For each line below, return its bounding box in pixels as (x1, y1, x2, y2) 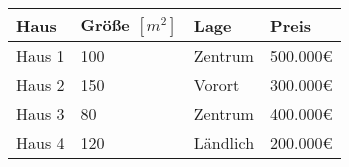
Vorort (193, 73, 240, 96)
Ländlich (193, 131, 255, 154)
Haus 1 (16, 44, 65, 67)
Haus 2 (16, 73, 65, 96)
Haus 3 (16, 102, 65, 125)
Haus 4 (16, 131, 65, 154)
